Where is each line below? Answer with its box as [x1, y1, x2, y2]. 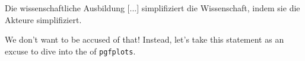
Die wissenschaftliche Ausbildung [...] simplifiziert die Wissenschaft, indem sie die [5, 2, 300, 14]
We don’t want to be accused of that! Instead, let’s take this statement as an [5, 33, 284, 46]
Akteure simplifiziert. [5, 13, 82, 25]
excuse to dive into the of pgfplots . [5, 44, 136, 57]
